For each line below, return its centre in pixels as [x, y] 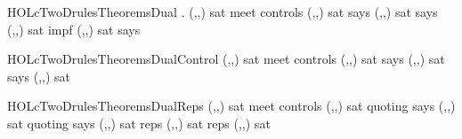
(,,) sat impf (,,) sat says [74, 29]
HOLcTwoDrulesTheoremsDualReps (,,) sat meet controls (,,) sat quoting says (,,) [231, 106]
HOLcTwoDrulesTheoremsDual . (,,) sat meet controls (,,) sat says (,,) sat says [223, 12]
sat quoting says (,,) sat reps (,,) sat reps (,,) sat [139, 123]
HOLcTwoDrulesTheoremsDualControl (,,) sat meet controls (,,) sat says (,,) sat [226, 59]
